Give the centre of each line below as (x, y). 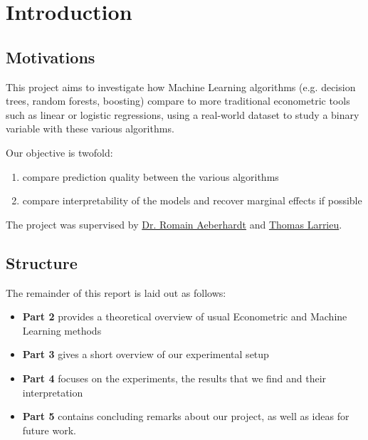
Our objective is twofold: (59, 152)
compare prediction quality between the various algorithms (151, 176)
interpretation (53, 392)
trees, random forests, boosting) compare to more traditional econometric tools (178, 101)
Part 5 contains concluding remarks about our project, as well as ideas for (186, 416)
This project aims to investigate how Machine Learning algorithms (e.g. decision (181, 87)
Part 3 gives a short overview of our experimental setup (146, 354)
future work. (49, 430)
